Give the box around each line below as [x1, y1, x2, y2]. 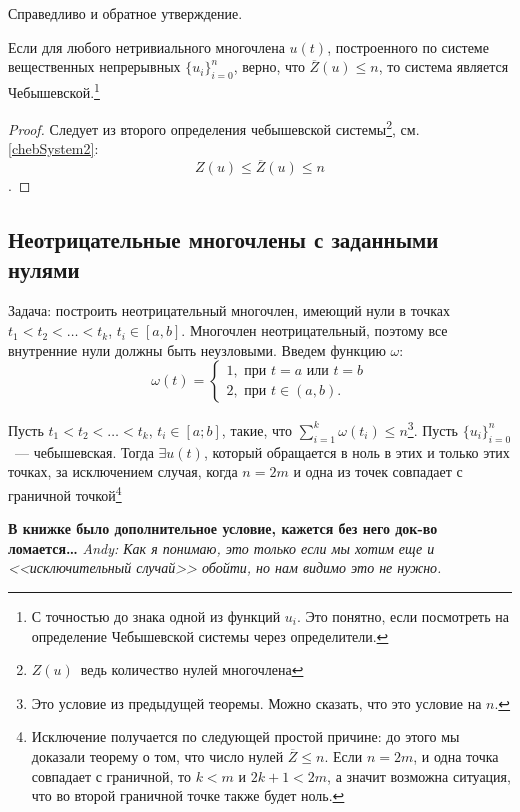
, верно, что [233, 56, 305, 77]
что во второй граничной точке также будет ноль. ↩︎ [31, 785, 345, 806]
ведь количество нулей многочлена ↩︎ [80, 659, 304, 680]
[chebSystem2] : [8, 138, 99, 159]
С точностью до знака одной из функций [31, 605, 281, 626]
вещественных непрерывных [8, 56, 181, 77]
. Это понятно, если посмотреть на [296, 605, 509, 626]
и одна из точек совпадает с [293, 461, 463, 482]
